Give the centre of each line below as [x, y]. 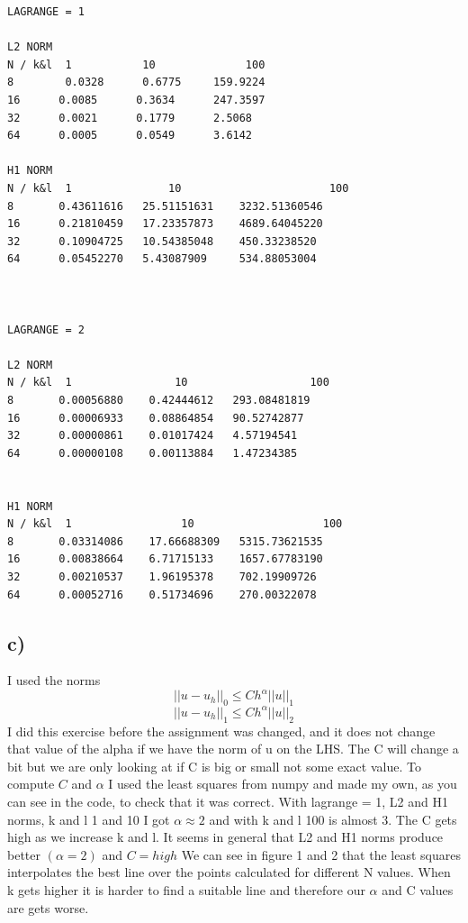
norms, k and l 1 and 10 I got [89, 819]
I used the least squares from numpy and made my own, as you [283, 784]
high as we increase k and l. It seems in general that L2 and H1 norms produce [225, 837]
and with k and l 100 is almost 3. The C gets [333, 819]
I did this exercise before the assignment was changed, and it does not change [221, 731]
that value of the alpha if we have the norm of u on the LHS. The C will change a [233, 749]
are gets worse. [48, 907]
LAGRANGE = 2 [46, 329]
